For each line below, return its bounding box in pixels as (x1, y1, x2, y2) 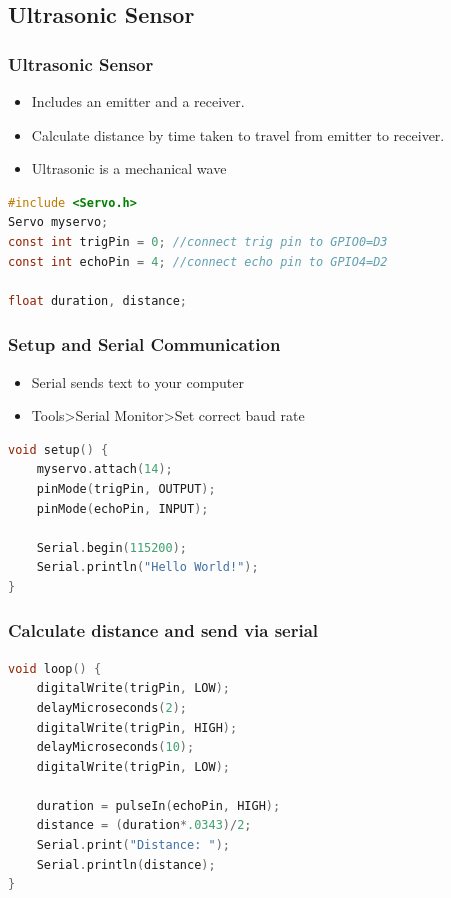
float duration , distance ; (8, 293, 188, 308)
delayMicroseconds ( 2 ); (36, 700, 188, 715)
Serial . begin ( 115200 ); (36, 540, 188, 555)
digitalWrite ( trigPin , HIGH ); (36, 720, 238, 735)
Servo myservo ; (8, 215, 109, 230)
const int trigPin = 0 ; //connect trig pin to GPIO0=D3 (8, 234, 388, 249)
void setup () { (8, 442, 109, 457)
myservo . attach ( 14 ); (36, 462, 173, 477)
